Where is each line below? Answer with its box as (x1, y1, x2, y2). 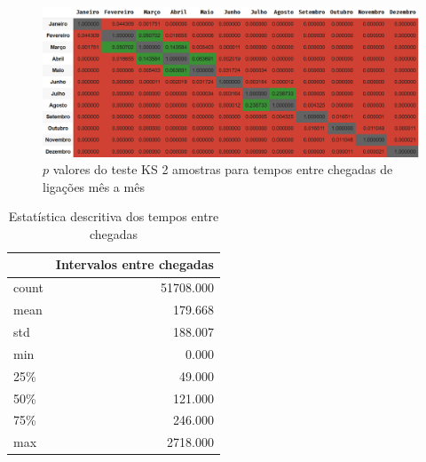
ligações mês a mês (43, 177, 145, 195)
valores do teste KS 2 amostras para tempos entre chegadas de (52, 160, 393, 179)
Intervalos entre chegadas (55, 255, 214, 274)
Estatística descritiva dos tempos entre (8, 207, 219, 226)
